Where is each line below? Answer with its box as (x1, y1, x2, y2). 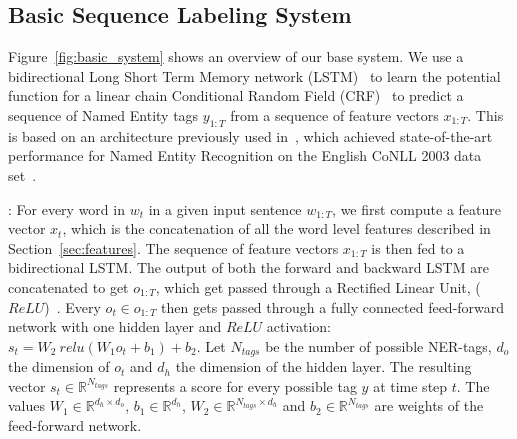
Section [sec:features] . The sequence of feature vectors (8, 237, 339, 258)
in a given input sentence (148, 198, 302, 219)
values (8, 395, 46, 416)
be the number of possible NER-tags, (265, 335, 492, 356)
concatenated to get (8, 276, 129, 297)
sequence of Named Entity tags (8, 104, 199, 125)
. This (467, 104, 504, 125)
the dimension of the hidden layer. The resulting (175, 356, 472, 377)
